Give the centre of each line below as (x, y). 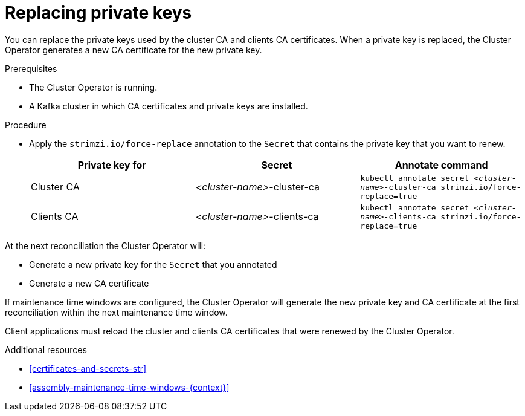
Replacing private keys (98, 13)
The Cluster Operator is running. (93, 87)
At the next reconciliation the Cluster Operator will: (105, 245)
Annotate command (441, 165)
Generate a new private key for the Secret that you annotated (153, 264)
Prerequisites (31, 68)
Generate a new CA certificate (89, 283)
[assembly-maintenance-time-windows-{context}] (129, 387)
